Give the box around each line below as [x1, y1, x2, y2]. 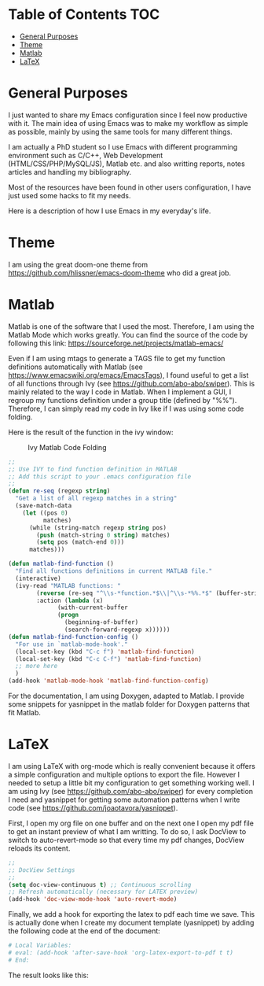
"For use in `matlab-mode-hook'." [15, 640, 128, 648]
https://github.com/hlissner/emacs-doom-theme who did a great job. [8, 268, 232, 277]
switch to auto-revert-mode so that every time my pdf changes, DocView [8, 835, 245, 844]
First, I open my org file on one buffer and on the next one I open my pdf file [8, 818, 254, 828]
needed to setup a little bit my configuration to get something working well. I [8, 777, 255, 788]
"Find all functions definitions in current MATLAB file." [15, 567, 213, 575]
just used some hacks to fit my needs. [8, 190, 131, 200]
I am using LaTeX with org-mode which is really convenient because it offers [8, 761, 255, 770]
